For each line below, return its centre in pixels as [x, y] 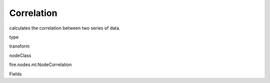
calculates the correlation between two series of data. [65, 28]
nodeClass [20, 55]
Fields [15, 74]
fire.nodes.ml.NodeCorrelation [40, 64]
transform [19, 46]
